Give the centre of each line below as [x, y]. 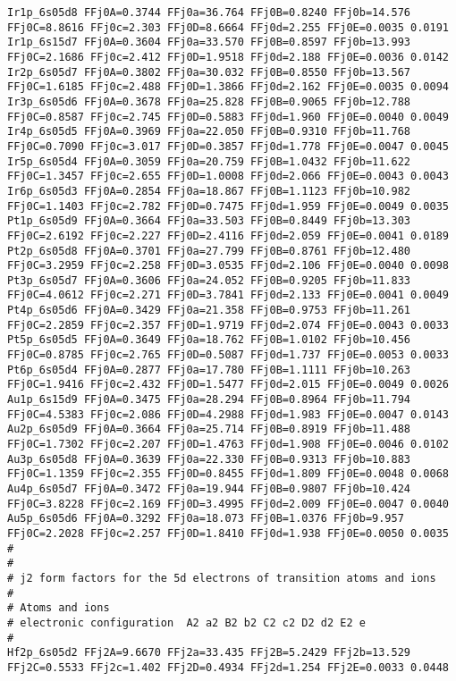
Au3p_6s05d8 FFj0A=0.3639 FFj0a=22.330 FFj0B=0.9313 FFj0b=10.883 [209, 459]
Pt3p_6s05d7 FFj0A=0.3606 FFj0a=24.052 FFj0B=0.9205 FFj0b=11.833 [209, 280]
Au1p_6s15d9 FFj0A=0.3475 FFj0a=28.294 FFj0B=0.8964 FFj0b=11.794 [209, 400]
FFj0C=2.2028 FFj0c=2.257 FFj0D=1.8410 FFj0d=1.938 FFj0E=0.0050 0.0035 [228, 533]
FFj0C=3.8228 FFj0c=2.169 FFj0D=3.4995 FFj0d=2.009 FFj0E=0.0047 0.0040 [228, 504]
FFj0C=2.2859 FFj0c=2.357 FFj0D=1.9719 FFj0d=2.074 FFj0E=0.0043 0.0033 [228, 325]
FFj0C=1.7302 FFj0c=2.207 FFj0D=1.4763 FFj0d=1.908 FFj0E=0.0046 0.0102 [228, 445]
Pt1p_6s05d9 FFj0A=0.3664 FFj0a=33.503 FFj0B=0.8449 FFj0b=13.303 [209, 221]
